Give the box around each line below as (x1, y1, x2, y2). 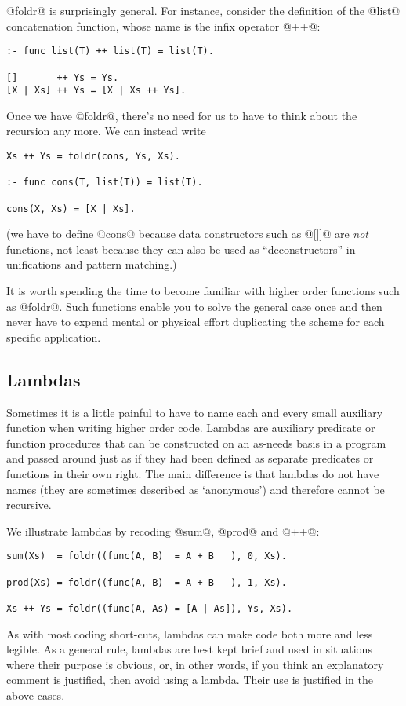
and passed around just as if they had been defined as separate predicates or (6, 450, 374, 466)
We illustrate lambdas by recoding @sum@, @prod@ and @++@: (6, 522, 320, 539)
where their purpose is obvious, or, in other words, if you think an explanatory (6, 656, 384, 672)
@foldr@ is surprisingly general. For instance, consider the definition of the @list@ (6, 2, 401, 18)
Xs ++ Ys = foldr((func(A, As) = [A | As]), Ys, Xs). (6, 603, 293, 615)
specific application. (6, 328, 101, 345)
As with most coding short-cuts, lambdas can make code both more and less (6, 625, 373, 642)
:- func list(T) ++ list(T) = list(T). (6, 46, 214, 57)
